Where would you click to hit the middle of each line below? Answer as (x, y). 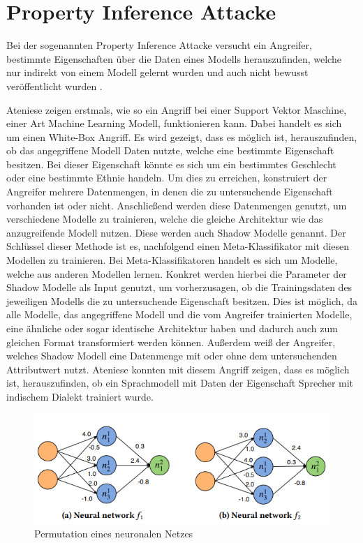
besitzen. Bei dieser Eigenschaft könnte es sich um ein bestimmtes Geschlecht (171, 164)
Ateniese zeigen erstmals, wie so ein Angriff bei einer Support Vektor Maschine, (177, 109)
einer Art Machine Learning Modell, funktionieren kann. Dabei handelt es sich (174, 123)
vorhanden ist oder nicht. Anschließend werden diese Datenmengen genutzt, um (177, 205)
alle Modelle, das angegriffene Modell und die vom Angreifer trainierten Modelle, (179, 314)
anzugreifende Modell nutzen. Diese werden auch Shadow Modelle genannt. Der (176, 232)
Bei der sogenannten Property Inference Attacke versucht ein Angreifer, (159, 45)
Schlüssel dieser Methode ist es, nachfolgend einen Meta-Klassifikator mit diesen (178, 246)
